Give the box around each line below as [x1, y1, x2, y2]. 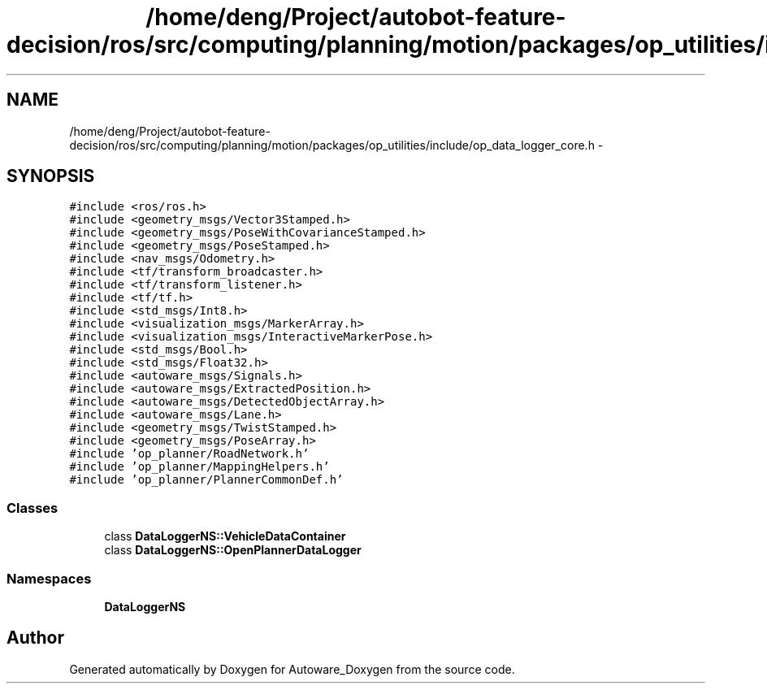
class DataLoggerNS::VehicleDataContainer [104, 529, 346, 544]
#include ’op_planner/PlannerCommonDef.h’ [69, 473, 344, 487]
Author [6, 627, 64, 649]
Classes [6, 499, 58, 516]
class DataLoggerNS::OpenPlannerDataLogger [104, 543, 362, 558]
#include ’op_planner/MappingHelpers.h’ [69, 460, 330, 474]
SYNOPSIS [6, 166, 95, 187]
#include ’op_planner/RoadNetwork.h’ [69, 447, 310, 461]
